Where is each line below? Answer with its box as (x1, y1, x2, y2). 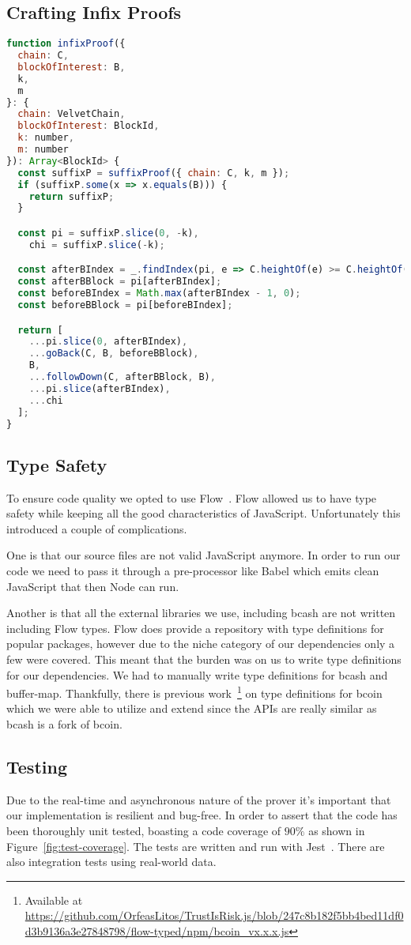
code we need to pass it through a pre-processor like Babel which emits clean (6, 563, 379, 578)
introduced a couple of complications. (6, 520, 187, 537)
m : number (17, 144, 69, 156)
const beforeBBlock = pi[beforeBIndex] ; (17, 299, 233, 311)
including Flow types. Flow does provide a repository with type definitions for (6, 619, 384, 636)
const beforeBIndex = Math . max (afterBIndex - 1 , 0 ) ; (17, 288, 301, 299)
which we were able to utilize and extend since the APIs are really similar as (6, 700, 377, 717)
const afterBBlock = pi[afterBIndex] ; (17, 276, 222, 288)
